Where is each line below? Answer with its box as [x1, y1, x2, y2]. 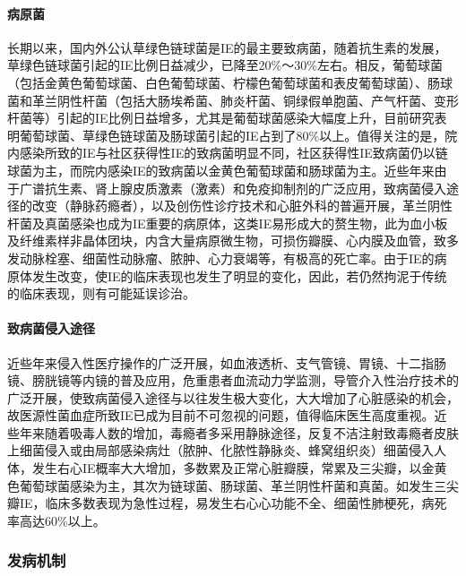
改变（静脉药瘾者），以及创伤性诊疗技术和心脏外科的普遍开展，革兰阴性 [31, 196, 453, 215]
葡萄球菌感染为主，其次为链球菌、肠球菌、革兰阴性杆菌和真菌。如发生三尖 [19, 476, 459, 494]
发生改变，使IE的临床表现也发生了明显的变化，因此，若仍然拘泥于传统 [31, 266, 447, 285]
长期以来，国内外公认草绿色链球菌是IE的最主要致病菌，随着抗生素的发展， [7, 38, 447, 56]
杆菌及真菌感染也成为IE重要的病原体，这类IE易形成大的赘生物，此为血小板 [7, 213, 448, 232]
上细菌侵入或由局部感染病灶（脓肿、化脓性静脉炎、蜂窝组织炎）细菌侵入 [7, 441, 434, 460]
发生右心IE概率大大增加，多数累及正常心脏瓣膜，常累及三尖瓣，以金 [31, 459, 435, 477]
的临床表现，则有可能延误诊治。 [7, 284, 195, 303]
